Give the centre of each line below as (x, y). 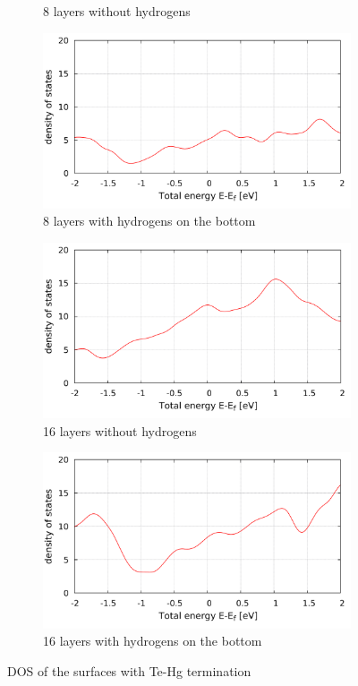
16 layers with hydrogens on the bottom (153, 641)
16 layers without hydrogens (120, 430)
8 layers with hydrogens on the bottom (149, 221)
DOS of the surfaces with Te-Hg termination (129, 670)
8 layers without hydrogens (117, 11)
